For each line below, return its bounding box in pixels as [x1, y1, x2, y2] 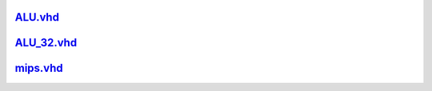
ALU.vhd [14, 10, 60, 24]
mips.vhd [14, 61, 63, 75]
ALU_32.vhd [14, 36, 78, 49]
